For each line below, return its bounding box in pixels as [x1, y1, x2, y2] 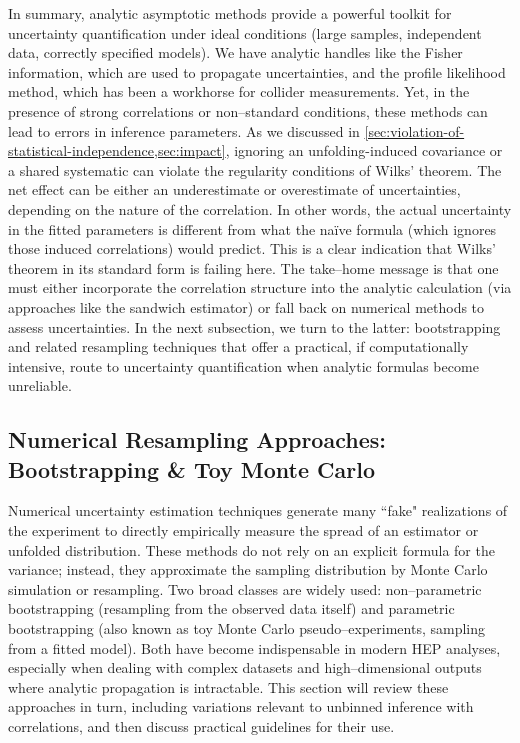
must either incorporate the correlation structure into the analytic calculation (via [8, 277, 512, 298]
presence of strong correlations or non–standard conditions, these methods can [8, 100, 488, 121]
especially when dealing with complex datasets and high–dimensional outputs [8, 657, 482, 678]
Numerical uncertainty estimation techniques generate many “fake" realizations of [8, 500, 508, 521]
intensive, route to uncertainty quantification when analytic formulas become [8, 355, 479, 376]
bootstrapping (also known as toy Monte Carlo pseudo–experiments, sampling [8, 618, 485, 639]
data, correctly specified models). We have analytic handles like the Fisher [8, 42, 463, 63]
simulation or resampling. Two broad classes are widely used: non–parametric [8, 578, 482, 599]
